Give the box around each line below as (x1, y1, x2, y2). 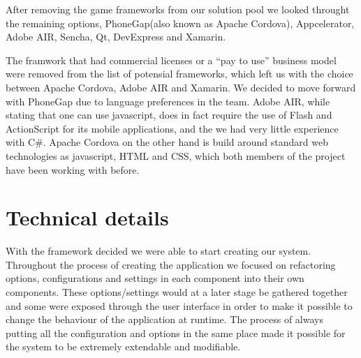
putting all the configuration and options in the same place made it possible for (6, 325, 346, 340)
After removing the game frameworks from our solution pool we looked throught (6, 2, 350, 16)
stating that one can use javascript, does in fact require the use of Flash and (6, 107, 332, 122)
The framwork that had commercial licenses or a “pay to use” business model (6, 52, 337, 67)
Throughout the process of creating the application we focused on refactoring (6, 257, 336, 271)
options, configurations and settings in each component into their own (6, 271, 304, 285)
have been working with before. (6, 162, 140, 177)
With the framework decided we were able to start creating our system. (6, 244, 311, 258)
